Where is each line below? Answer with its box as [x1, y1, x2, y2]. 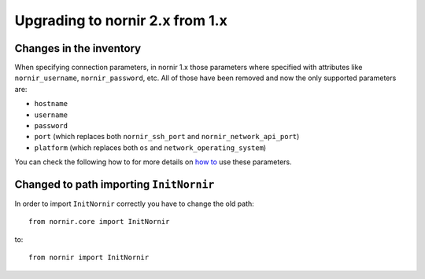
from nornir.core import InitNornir [28, 217, 170, 226]
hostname [34, 99, 68, 108]
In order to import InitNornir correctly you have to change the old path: [14, 199, 255, 208]
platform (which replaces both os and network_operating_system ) [34, 142, 267, 152]
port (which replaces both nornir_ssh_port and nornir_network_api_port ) [34, 132, 300, 141]
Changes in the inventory [14, 42, 142, 55]
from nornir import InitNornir [28, 253, 150, 262]
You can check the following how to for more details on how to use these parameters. [14, 157, 293, 167]
